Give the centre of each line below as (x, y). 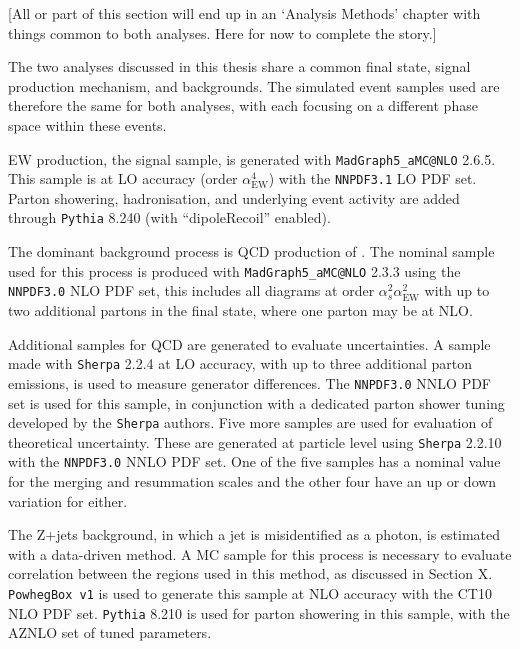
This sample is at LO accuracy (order (123, 178)
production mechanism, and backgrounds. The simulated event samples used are (254, 85)
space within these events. (87, 124)
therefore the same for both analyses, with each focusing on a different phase (243, 105)
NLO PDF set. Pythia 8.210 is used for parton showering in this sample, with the (259, 612)
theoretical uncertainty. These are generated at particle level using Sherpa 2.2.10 (255, 441)
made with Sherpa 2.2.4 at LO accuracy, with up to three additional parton (240, 363)
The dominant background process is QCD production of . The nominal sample (251, 251)
